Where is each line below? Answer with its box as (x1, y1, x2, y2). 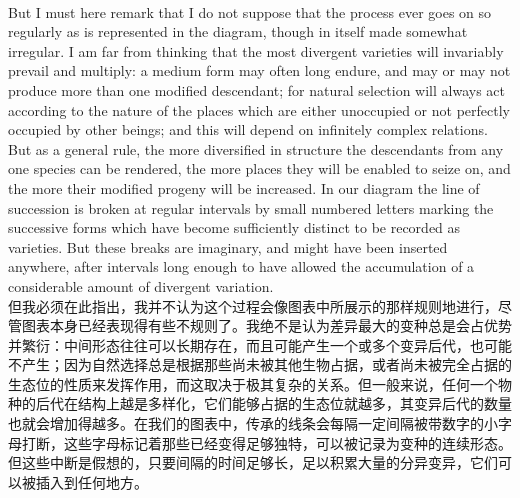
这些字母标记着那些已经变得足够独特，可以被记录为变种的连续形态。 (63, 432, 512, 453)
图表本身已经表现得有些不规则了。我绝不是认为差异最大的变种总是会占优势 (21, 315, 512, 336)
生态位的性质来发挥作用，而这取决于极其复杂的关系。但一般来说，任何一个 (8, 373, 498, 394)
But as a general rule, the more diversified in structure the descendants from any (8, 138, 504, 159)
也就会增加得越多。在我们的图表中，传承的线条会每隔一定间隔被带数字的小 (8, 413, 498, 434)
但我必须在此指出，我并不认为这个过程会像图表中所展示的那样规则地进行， (8, 295, 498, 316)
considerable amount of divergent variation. (8, 275, 274, 296)
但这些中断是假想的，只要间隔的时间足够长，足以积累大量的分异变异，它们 (8, 452, 498, 473)
